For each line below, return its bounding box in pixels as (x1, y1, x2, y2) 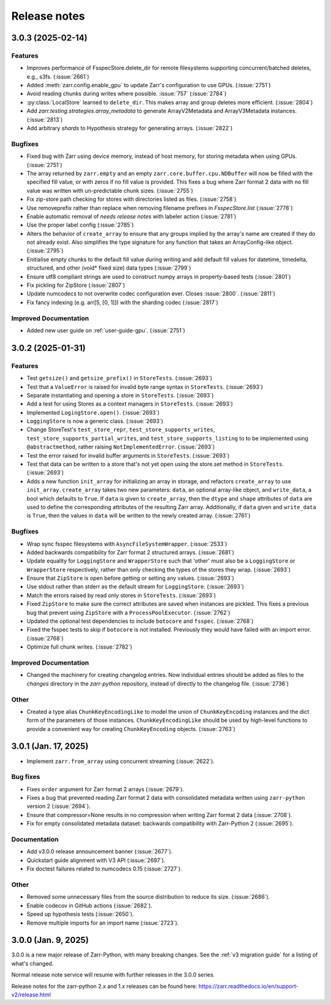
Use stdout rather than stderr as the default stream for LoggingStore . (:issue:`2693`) (26, 583, 245, 590)
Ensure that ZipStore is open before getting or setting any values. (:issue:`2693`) (26, 574, 234, 582)
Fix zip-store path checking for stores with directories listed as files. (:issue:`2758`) (26, 195, 237, 203)
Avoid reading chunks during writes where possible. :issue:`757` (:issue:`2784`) (26, 90, 227, 98)
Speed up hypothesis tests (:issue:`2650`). (26, 910, 134, 918)
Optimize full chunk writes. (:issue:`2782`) (26, 643, 132, 651)
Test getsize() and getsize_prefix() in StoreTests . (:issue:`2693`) (26, 375, 213, 382)
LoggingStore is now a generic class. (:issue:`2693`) (26, 418, 164, 425)
